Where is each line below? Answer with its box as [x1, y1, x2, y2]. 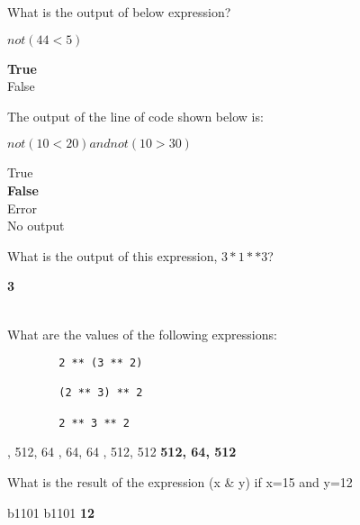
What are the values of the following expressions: [7, 324, 277, 343]
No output [7, 216, 65, 235]
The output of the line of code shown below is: [7, 106, 264, 125]
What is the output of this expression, [7, 246, 218, 265]
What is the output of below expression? [7, 3, 231, 21]
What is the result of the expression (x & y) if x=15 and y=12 [7, 473, 353, 491]
